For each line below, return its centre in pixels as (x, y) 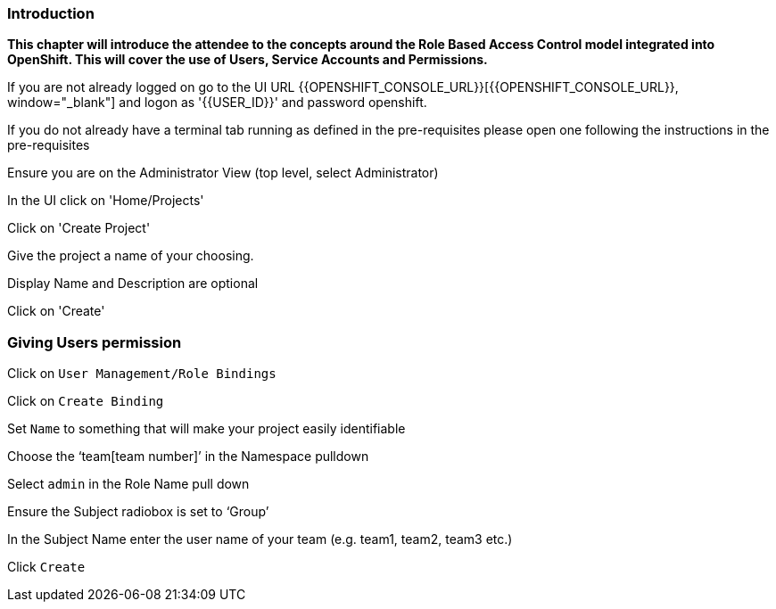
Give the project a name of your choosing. (131, 256)
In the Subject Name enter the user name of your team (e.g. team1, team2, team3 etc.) (260, 539)
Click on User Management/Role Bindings (142, 374)
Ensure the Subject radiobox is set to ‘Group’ (138, 512)
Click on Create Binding (86, 401)
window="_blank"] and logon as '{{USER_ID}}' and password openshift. (217, 103)
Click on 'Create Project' (79, 228)
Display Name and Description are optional (133, 284)
